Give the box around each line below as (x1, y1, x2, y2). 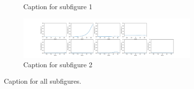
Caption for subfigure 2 (23, 59, 93, 70)
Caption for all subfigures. (4, 76, 81, 86)
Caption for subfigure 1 (23, 1, 93, 11)
